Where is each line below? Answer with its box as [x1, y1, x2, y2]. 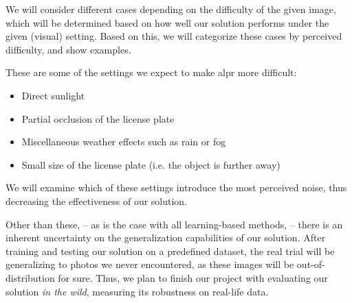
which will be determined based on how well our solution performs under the [5, 15, 329, 29]
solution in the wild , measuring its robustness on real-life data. [5, 284, 269, 298]
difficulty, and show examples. [5, 42, 131, 56]
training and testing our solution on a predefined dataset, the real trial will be [5, 243, 335, 258]
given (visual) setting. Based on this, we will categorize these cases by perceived [5, 29, 342, 43]
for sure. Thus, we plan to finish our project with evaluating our [58, 270, 328, 284]
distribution [5, 270, 55, 284]
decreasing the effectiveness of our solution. [5, 193, 188, 208]
